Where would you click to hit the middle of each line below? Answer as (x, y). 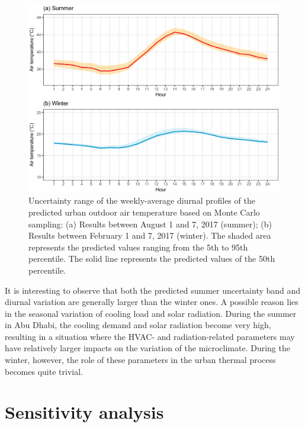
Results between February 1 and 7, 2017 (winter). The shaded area (150, 235)
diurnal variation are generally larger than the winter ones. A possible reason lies (152, 302)
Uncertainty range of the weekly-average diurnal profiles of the (142, 200)
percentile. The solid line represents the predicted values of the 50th (152, 259)
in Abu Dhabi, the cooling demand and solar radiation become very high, (138, 325)
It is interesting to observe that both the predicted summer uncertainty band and (153, 290)
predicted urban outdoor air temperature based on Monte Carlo (144, 212)
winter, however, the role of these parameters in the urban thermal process (140, 360)
